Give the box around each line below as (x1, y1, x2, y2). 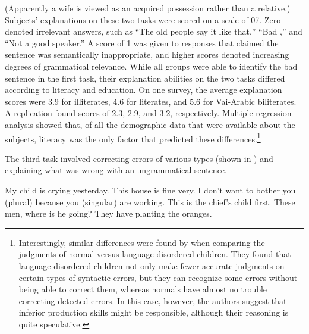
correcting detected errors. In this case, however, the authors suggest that (18, 294, 287, 307)
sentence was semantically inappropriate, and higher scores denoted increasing (5, 48, 289, 61)
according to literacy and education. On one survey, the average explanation (5, 83, 282, 96)
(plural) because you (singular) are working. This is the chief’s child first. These (5, 195, 295, 208)
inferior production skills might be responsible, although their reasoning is (18, 306, 289, 319)
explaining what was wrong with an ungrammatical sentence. (5, 164, 227, 176)
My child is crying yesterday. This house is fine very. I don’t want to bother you (5, 183, 296, 196)
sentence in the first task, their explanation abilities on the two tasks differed (5, 71, 285, 84)
